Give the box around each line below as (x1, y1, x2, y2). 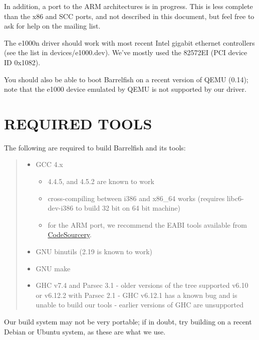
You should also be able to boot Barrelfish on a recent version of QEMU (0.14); (4, 74, 248, 84)
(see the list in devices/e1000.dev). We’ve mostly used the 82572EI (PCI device (4, 47, 247, 58)
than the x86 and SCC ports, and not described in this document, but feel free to (4, 11, 254, 21)
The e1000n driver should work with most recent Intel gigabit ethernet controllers (4, 37, 255, 48)
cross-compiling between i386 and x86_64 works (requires (48, 193, 225, 203)
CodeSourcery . (48, 229, 92, 240)
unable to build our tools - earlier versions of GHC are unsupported (36, 299, 244, 310)
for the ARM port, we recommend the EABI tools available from (48, 219, 247, 230)
